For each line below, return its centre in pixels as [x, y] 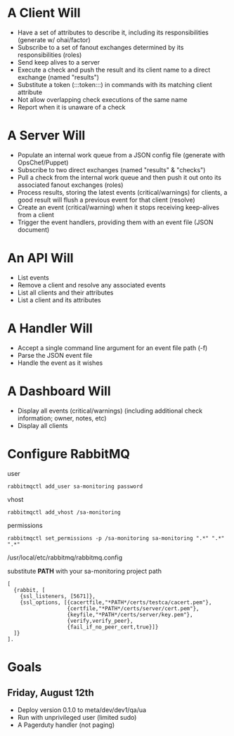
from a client [36, 214]
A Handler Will [50, 328]
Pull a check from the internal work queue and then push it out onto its [119, 177]
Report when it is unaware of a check [71, 107]
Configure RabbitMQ [69, 454]
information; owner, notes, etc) [62, 418]
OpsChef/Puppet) [43, 162]
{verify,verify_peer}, [100, 621]
